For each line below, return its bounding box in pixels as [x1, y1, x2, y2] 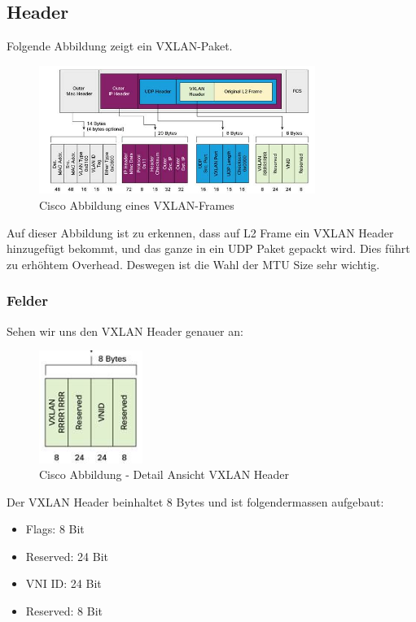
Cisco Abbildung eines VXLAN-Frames [39, 197, 234, 214]
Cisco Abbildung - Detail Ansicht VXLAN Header [39, 466, 290, 483]
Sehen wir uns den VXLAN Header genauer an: [7, 322, 243, 339]
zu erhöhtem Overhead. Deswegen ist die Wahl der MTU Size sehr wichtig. [7, 255, 380, 272]
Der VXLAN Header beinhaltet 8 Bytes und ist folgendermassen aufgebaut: [7, 493, 384, 510]
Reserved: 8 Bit [25, 602, 103, 620]
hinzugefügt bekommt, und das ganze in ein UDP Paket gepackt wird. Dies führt [7, 240, 410, 257]
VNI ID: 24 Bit [25, 575, 102, 592]
